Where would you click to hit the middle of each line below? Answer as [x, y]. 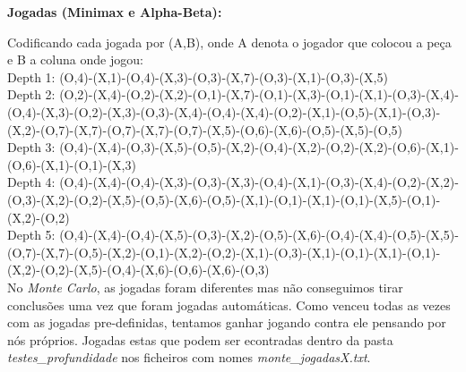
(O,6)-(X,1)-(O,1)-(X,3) [72, 164]
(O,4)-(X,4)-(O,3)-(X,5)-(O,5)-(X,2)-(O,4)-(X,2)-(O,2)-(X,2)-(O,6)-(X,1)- [259, 147]
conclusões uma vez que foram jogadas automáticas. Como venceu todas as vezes [229, 304]
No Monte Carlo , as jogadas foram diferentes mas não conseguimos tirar [205, 287]
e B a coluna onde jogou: [75, 59]
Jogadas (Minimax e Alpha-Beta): [115, 12]
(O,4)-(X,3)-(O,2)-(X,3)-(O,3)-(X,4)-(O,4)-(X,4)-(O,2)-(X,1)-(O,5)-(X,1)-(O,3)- [224, 111]
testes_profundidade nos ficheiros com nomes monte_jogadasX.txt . [189, 357]
